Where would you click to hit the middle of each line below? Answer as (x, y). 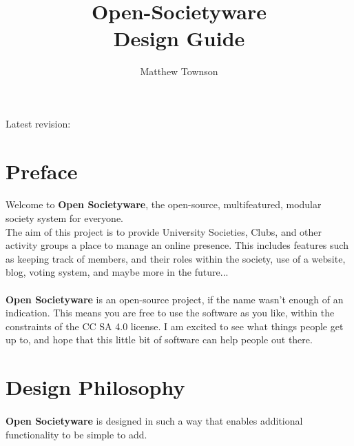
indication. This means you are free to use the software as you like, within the (170, 313)
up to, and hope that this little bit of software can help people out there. (159, 339)
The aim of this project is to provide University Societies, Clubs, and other (164, 231)
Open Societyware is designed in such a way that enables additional (154, 420)
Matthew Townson (179, 71)
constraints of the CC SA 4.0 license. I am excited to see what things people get (175, 326)
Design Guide (179, 38)
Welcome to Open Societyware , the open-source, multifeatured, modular (164, 204)
